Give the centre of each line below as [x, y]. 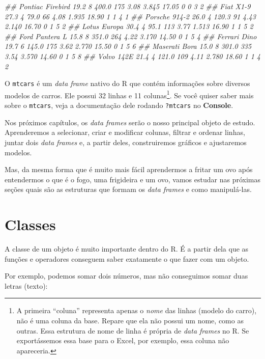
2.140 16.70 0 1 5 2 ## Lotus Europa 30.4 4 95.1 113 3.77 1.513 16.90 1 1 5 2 [129, 26]
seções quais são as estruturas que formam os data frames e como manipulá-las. [128, 189]
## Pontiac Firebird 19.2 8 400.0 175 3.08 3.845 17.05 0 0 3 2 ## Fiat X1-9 [128, 6]
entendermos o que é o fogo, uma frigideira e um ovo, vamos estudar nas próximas [132, 179]
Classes [30, 224]
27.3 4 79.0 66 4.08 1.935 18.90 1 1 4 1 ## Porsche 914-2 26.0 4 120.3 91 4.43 [130, 16]
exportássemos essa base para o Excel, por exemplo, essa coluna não [123, 340]
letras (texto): [26, 285]
